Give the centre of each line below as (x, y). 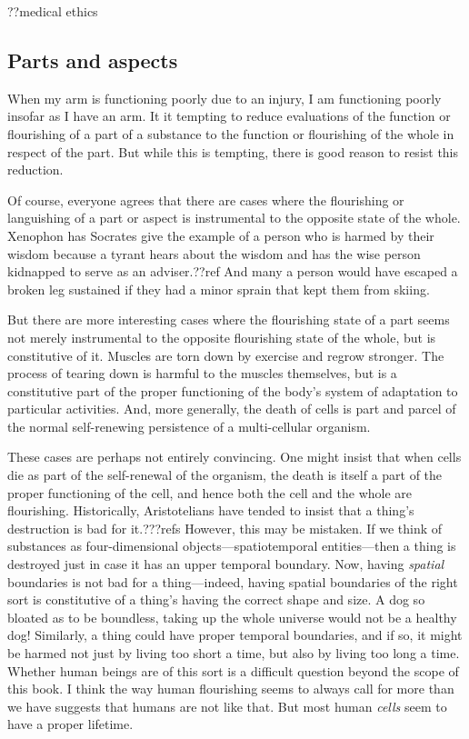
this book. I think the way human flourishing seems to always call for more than (231, 689)
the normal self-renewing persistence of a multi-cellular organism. (189, 426)
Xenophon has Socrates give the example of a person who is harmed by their (221, 235)
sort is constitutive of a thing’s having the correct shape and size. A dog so (216, 599)
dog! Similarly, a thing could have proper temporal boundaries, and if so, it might (235, 635)
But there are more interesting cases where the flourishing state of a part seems (229, 320)
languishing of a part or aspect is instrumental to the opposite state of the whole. (234, 218)
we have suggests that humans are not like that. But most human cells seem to (227, 706)
